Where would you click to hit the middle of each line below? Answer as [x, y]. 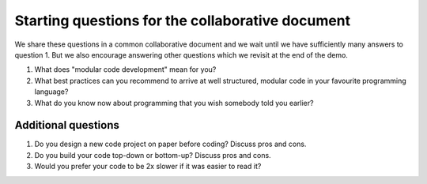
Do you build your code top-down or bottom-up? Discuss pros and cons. [153, 155]
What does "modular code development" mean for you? [125, 69]
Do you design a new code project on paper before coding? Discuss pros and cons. [170, 144]
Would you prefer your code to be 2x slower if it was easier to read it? [148, 167]
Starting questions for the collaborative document [183, 21]
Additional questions [67, 125]
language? [51, 92]
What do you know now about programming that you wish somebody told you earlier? [174, 103]
